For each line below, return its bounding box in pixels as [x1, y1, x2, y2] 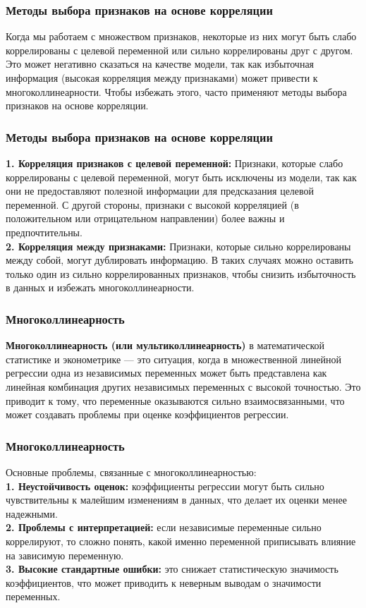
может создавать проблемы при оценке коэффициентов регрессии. [6, 407, 289, 422]
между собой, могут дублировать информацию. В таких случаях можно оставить [6, 253, 353, 267]
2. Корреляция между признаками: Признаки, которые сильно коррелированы [6, 238, 351, 253]
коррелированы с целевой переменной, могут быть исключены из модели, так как [6, 169, 357, 184]
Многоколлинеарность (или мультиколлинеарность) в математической [6, 338, 325, 353]
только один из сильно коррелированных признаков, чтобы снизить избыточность [6, 266, 356, 281]
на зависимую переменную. [6, 547, 124, 562]
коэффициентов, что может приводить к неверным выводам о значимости [6, 575, 322, 590]
